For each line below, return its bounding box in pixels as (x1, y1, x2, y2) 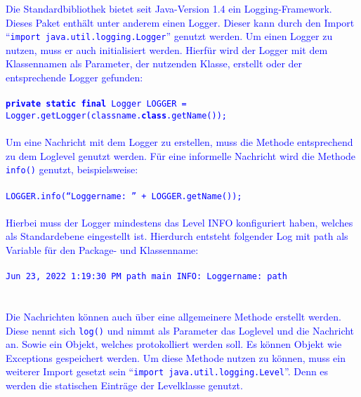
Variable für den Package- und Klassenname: (6, 243, 199, 257)
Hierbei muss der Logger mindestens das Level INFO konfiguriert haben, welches (6, 215, 353, 229)
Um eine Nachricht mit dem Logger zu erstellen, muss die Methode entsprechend (6, 135, 353, 149)
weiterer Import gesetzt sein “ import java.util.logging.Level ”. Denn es (6, 364, 329, 379)
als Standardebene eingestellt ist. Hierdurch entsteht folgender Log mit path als (6, 229, 348, 243)
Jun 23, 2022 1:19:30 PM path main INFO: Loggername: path (6, 271, 287, 282)
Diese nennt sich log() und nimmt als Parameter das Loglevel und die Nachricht (6, 323, 355, 337)
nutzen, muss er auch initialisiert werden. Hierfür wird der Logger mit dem (6, 42, 328, 57)
